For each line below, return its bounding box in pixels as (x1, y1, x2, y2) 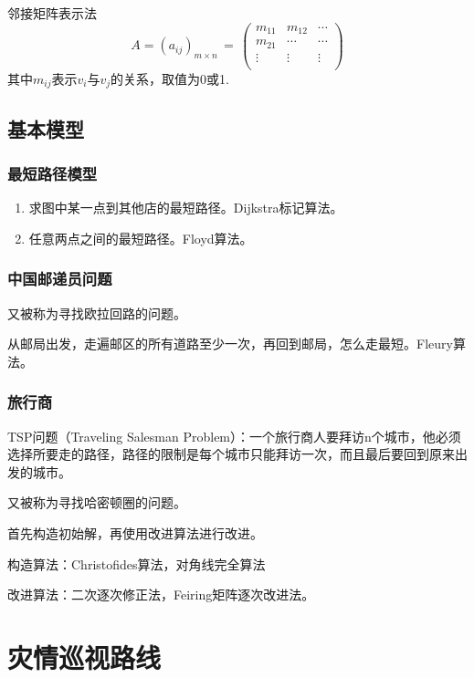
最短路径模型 (7, 162, 98, 184)
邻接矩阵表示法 (7, 4, 97, 22)
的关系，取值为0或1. (111, 68, 230, 88)
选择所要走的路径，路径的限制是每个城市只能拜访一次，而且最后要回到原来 (7, 444, 455, 464)
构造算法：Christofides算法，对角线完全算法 (7, 554, 266, 573)
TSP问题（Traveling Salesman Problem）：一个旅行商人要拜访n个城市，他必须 (7, 426, 461, 445)
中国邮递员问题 (7, 267, 112, 290)
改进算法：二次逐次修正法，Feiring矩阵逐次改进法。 (7, 585, 315, 604)
